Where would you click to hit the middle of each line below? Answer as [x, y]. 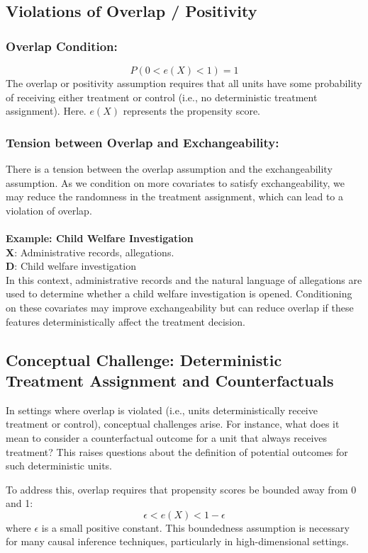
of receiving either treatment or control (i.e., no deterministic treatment [162, 97]
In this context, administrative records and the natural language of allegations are [184, 279]
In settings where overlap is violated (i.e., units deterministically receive [162, 410]
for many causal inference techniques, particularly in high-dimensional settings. [177, 541]
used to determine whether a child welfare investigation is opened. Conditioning [179, 293]
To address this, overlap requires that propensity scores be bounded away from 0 [181, 489]
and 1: [19, 503]
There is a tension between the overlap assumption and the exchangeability [169, 169]
